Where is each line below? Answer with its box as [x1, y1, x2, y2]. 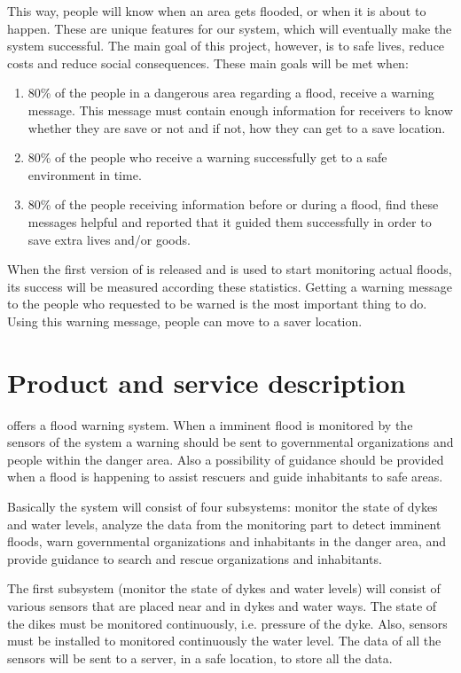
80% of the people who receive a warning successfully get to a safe [27, 148, 387, 167]
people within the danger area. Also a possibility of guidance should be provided [7, 450, 444, 468]
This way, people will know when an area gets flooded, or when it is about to [7, 2, 426, 20]
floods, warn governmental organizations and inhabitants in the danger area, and [7, 532, 447, 551]
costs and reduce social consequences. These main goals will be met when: [7, 53, 409, 72]
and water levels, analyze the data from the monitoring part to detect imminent [7, 514, 441, 533]
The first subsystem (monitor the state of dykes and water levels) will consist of [7, 579, 441, 598]
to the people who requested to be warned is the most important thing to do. [7, 294, 427, 313]
